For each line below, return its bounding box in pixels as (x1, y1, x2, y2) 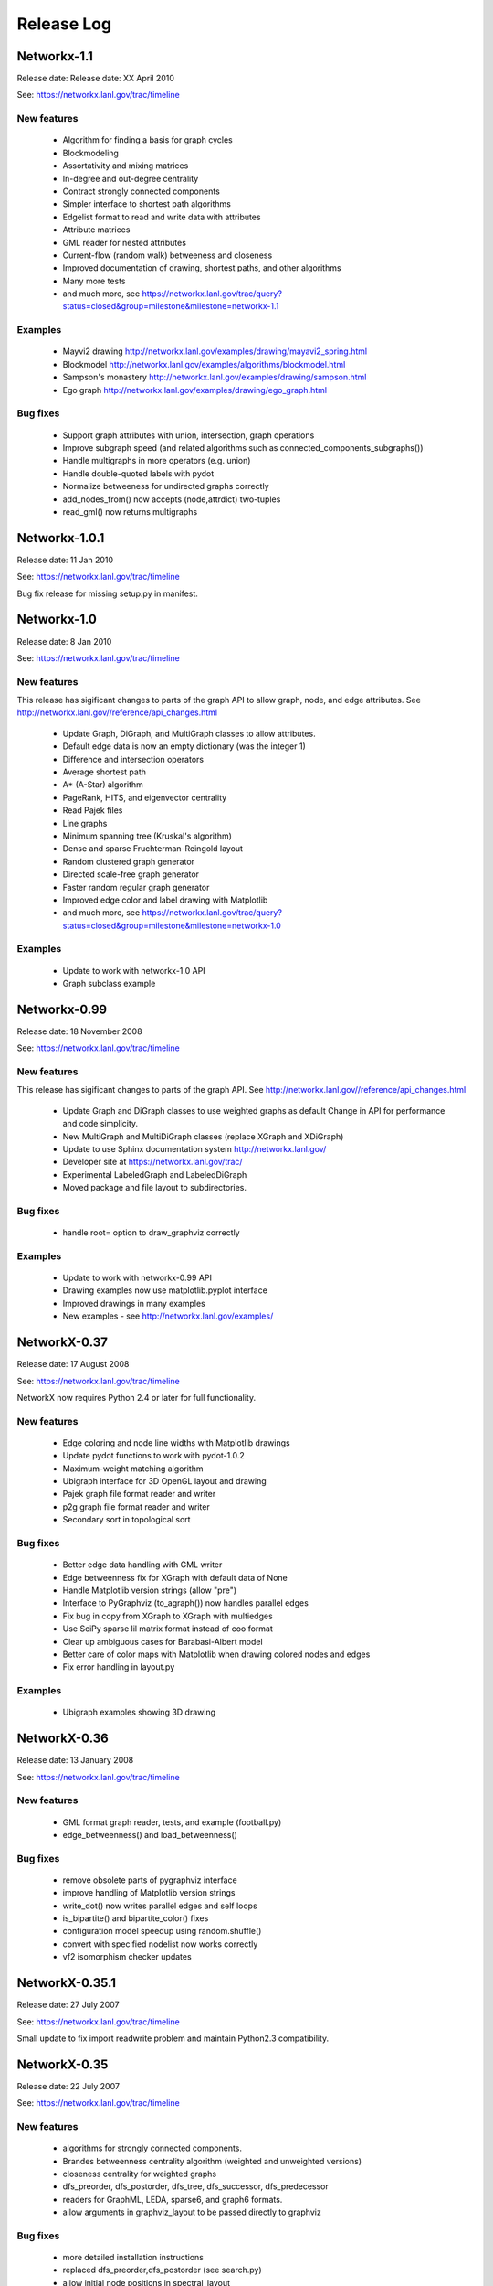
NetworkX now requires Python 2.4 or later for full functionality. (16, 1392, 256, 1403)
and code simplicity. (62, 1118, 139, 1129)
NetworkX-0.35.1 (16, 1975, 117, 1991)
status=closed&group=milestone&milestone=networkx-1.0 (62, 920, 282, 931)
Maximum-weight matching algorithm (62, 1463, 205, 1474)
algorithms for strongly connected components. (62, 2142, 242, 2153)
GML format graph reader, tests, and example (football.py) (62, 1816, 282, 1828)
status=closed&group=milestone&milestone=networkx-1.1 (62, 301, 279, 312)
